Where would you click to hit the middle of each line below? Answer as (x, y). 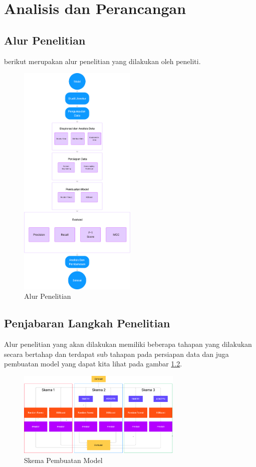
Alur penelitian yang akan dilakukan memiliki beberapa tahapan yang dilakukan (128, 344)
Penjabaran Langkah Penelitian (87, 323)
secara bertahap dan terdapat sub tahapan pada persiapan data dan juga (116, 354)
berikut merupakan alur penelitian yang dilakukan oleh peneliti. (102, 61)
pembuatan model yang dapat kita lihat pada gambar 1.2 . (93, 364)
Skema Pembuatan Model (63, 460)
